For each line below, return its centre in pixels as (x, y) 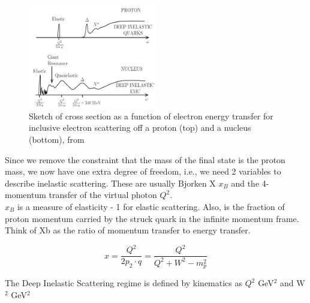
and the (245, 183)
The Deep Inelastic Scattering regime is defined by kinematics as (124, 283)
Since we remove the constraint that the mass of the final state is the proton (145, 159)
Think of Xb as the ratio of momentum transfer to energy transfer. (128, 230)
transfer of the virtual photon (103, 195)
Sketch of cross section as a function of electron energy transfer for (151, 115)
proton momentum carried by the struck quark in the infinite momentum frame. (152, 218)
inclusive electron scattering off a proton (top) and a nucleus (140, 127)
